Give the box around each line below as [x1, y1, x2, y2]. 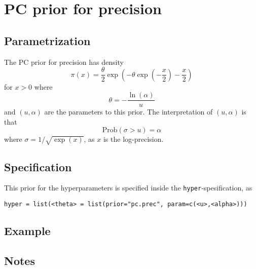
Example [4, 223, 51, 239]
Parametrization [4, 32, 91, 48]
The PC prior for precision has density [4, 56, 124, 67]
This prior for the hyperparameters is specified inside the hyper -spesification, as [4, 182, 252, 193]
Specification [4, 159, 72, 174]
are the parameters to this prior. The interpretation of [44, 106, 213, 117]
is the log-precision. [103, 134, 164, 144]
